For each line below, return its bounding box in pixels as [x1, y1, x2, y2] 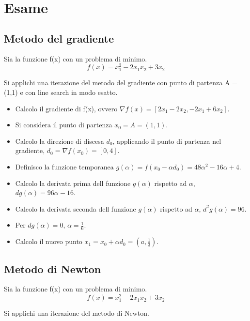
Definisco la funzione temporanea [15, 161, 114, 171]
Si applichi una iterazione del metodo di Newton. [4, 308, 149, 318]
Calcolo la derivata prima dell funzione [15, 178, 131, 188]
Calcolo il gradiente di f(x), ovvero [15, 103, 118, 113]
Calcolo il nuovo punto [15, 236, 82, 246]
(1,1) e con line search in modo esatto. [4, 87, 118, 97]
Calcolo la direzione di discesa [15, 136, 104, 146]
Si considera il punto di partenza [15, 120, 112, 130]
